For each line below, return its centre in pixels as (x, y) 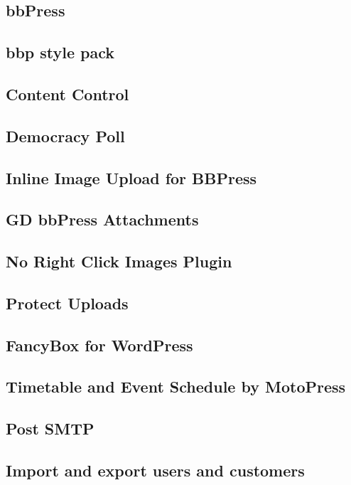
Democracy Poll (65, 135)
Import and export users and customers (155, 470)
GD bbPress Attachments (102, 219)
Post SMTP (50, 428)
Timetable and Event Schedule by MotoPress (176, 387)
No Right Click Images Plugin (119, 261)
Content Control (67, 94)
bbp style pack (60, 52)
